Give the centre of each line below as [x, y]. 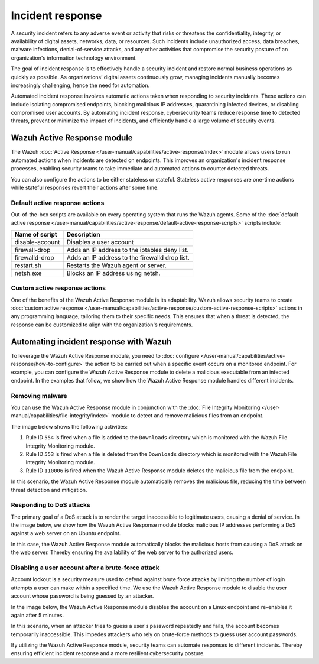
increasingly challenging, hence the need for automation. [80, 85]
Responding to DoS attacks [51, 505]
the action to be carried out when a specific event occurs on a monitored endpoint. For [191, 364]
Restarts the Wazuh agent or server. [116, 265]
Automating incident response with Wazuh [91, 341]
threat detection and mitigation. [49, 490]
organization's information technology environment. [74, 58]
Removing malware [39, 396]
